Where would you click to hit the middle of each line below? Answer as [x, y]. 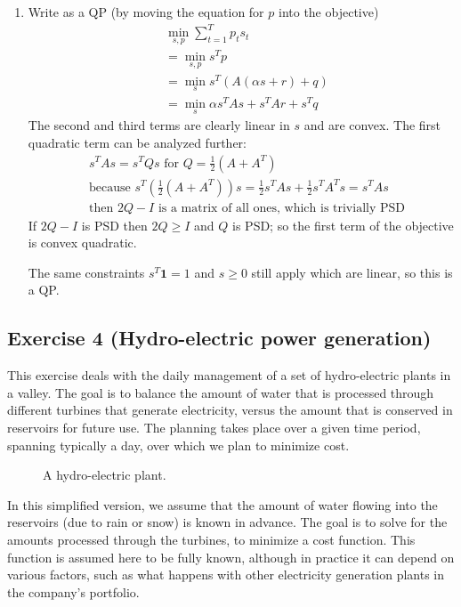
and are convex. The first [372, 125]
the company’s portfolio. [73, 591]
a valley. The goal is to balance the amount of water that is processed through [221, 392]
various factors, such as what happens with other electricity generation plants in [226, 575]
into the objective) [328, 12]
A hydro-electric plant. [105, 475]
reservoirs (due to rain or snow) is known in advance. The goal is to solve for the [227, 522]
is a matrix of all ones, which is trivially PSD [281, 208]
